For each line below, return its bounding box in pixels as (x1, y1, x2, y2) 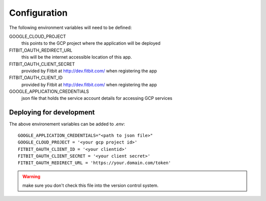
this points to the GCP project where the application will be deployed (21, 40, 161, 46)
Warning (22, 173, 40, 179)
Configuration (9, 7, 68, 18)
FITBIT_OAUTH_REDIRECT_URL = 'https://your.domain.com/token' (18, 160, 171, 166)
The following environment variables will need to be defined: (9, 25, 132, 30)
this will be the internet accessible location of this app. (21, 54, 133, 60)
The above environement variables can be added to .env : (9, 121, 125, 127)
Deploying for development (9, 108, 95, 116)
